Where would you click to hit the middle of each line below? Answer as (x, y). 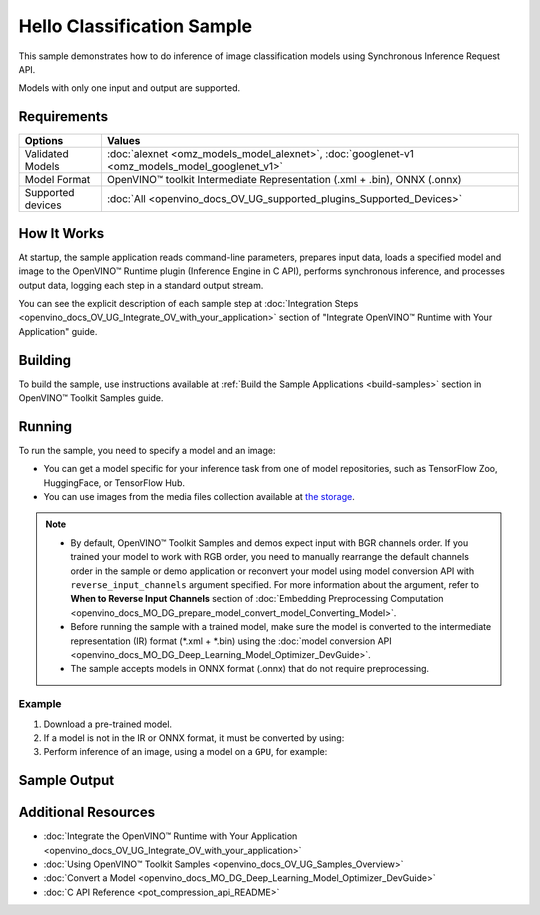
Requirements (63, 116)
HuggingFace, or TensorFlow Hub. (114, 482)
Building (45, 360)
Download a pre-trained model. (108, 724)
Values (123, 141)
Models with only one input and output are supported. (129, 88)
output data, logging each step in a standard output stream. (141, 285)
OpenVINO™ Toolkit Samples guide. (91, 398)
